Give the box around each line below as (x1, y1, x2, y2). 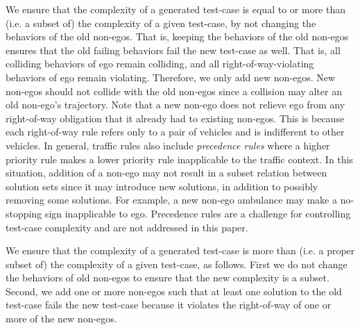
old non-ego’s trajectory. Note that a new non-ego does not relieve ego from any (6, 97, 345, 112)
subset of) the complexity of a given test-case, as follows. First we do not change (6, 256, 348, 271)
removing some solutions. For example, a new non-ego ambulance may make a (6, 192, 338, 207)
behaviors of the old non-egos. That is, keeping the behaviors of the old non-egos (6, 29, 349, 44)
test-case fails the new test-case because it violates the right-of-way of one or (6, 297, 332, 312)
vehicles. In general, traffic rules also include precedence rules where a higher (6, 138, 330, 152)
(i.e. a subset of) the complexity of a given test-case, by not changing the (6, 15, 316, 30)
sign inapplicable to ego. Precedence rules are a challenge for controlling (44, 206, 351, 220)
